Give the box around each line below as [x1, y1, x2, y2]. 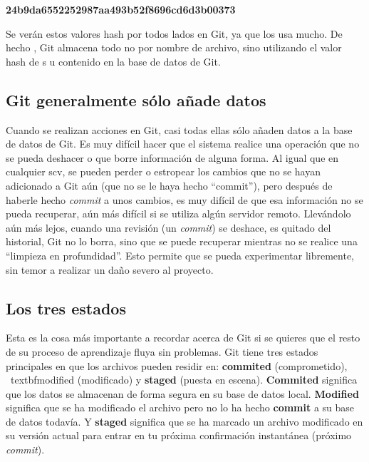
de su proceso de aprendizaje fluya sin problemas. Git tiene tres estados [6, 344, 318, 359]
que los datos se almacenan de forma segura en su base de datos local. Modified [6, 386, 359, 401]
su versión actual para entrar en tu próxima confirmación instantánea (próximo [6, 428, 352, 443]
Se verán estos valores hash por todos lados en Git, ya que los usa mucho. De [6, 26, 343, 41]
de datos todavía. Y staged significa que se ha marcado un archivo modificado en [6, 414, 363, 428]
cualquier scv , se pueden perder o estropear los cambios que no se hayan [6, 164, 321, 179]
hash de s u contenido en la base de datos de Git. [6, 53, 221, 68]
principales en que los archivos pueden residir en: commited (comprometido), [6, 358, 348, 373]
